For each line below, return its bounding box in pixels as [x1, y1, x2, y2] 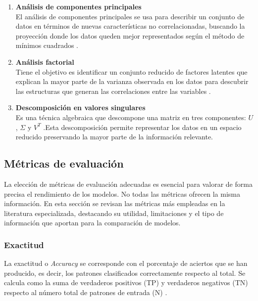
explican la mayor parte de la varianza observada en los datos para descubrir [15, 76, 249, 86]
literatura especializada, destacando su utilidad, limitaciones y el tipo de [4, 208, 224, 218]
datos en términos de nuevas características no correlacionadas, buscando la [15, 21, 245, 31]
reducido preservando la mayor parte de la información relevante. [15, 131, 213, 142]
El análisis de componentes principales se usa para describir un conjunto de [15, 11, 245, 21]
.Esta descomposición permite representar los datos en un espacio [43, 122, 242, 132]
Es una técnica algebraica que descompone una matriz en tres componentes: [15, 112, 246, 122]
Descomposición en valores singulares [15, 102, 146, 113]
